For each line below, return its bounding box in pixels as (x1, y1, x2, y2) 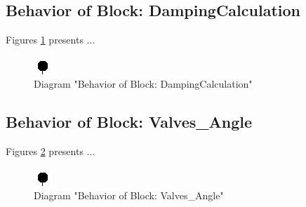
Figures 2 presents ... (6, 144, 95, 159)
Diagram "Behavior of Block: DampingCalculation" (34, 76, 253, 91)
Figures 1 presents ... (6, 32, 95, 47)
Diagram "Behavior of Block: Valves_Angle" (34, 188, 224, 203)
